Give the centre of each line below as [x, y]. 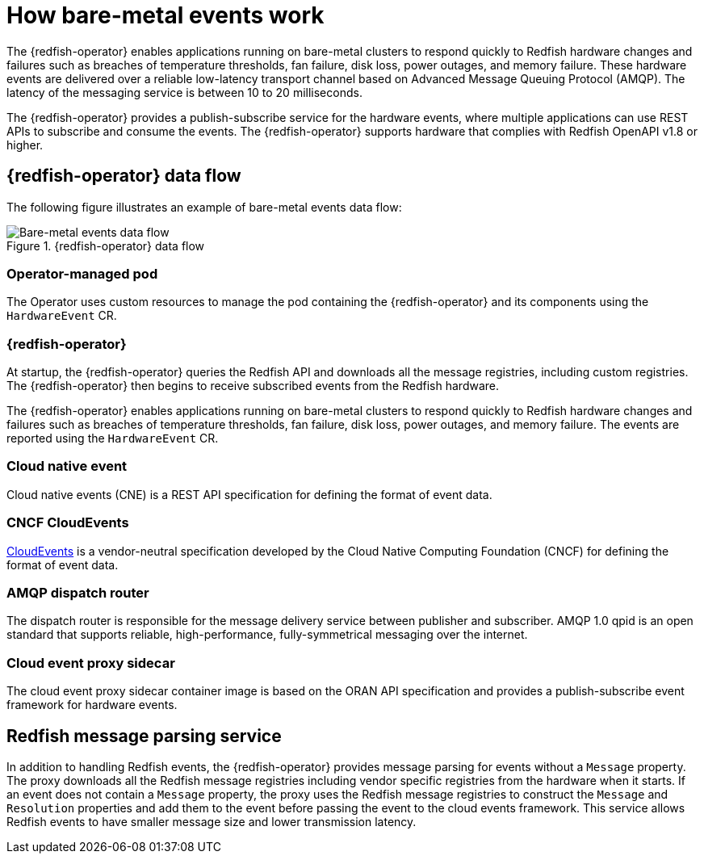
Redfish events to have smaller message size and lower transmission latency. [212, 821]
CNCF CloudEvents [68, 523]
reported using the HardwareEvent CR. [113, 438]
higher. [25, 145]
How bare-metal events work [166, 15]
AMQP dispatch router [78, 592]
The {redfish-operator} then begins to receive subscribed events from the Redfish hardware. [253, 386]
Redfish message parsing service [144, 736]
